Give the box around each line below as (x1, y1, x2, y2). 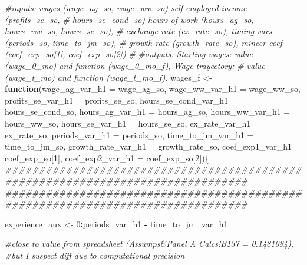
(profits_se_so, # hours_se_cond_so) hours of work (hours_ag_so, (5, 13, 254, 25)
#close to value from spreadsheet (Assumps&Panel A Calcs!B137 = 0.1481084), (5, 237, 293, 250)
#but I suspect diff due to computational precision (5, 249, 185, 261)
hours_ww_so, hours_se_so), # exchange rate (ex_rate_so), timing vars (5, 25, 272, 37)
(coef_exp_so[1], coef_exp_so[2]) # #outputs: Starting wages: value (5, 48, 253, 60)
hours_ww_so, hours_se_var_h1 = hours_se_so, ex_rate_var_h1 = (5, 117, 260, 129)
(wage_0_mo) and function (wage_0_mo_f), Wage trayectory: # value (5, 59, 265, 71)
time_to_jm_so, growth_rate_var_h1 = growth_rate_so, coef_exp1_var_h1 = (5, 140, 301, 153)
